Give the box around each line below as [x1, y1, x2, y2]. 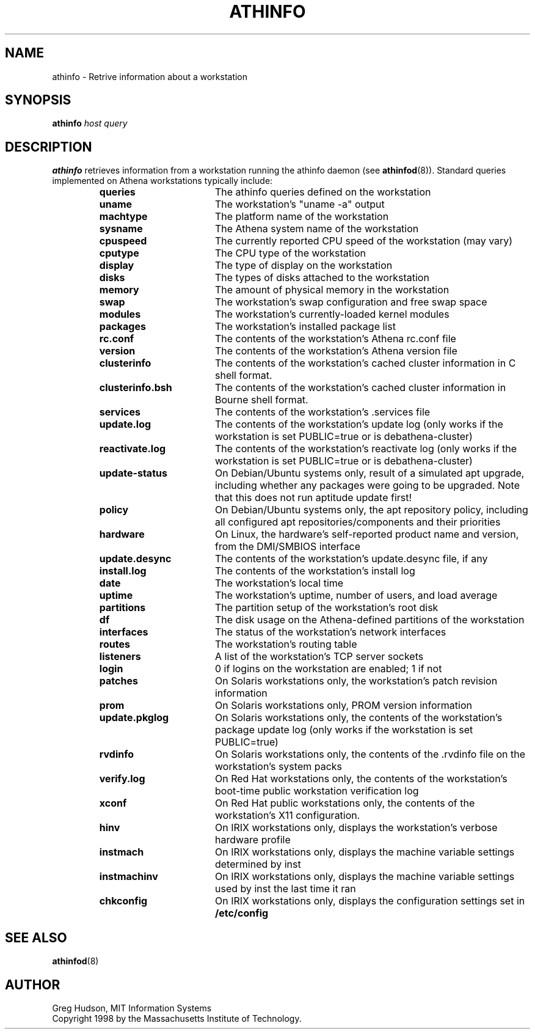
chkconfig [99, 895, 148, 908]
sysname [99, 222, 143, 235]
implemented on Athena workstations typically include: [52, 175, 273, 186]
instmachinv [99, 870, 158, 883]
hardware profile [214, 834, 291, 846]
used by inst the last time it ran [214, 882, 356, 895]
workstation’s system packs [214, 760, 343, 773]
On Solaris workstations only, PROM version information [214, 699, 472, 712]
